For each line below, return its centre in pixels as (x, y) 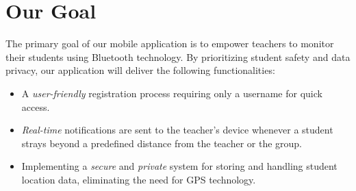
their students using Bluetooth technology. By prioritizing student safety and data (178, 56)
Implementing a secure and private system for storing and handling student (179, 166)
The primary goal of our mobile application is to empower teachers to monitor (170, 43)
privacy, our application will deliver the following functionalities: (140, 70)
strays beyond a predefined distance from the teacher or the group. (162, 143)
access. (36, 106)
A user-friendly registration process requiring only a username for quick (172, 93)
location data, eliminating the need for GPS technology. (139, 179)
